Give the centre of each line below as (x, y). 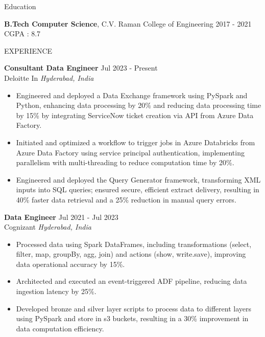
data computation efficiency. (60, 328)
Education (20, 6)
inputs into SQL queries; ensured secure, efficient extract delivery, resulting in (138, 189)
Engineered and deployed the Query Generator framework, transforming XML (138, 179)
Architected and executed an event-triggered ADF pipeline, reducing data (131, 281)
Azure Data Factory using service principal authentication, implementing (130, 152)
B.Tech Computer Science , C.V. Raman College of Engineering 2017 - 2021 (128, 23)
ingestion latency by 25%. (56, 291)
